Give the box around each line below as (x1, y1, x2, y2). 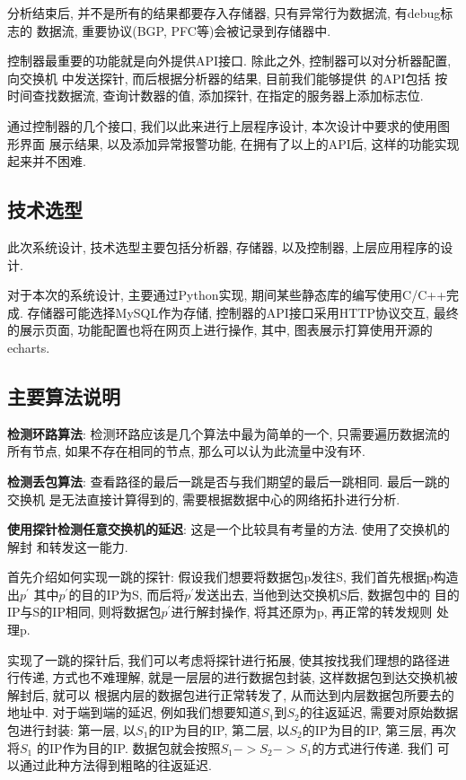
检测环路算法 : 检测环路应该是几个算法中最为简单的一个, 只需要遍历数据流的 (7, 424, 451, 443)
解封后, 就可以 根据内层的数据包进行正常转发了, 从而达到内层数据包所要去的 (7, 685, 454, 704)
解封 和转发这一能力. (7, 537, 128, 556)
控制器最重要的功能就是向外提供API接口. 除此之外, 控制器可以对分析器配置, (7, 51, 452, 70)
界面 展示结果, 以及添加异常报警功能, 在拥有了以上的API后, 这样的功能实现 (19, 134, 460, 153)
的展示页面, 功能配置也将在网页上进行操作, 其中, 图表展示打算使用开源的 (7, 320, 433, 339)
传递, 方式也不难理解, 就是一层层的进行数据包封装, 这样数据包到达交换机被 (19, 668, 458, 687)
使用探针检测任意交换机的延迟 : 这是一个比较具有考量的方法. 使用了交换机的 (7, 520, 451, 539)
